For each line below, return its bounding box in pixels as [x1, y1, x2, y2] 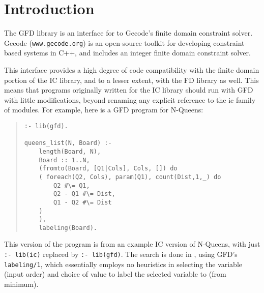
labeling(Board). [39, 224, 97, 231]
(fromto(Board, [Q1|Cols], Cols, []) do [39, 165, 178, 172]
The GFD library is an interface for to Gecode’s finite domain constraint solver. [4, 27, 253, 38]
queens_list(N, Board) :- [24, 139, 112, 147]
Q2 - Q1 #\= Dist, [53, 190, 115, 198]
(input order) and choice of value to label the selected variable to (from [4, 269, 226, 279]
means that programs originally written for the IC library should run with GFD [4, 84, 253, 95]
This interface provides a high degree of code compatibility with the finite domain [4, 64, 259, 75]
